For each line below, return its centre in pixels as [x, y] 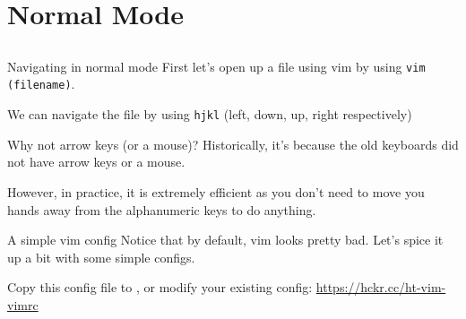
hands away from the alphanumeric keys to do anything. [162, 209]
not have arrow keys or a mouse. [96, 162]
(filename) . [41, 84]
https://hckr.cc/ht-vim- [381, 287]
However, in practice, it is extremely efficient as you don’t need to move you [216, 191]
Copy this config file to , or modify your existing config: [160, 287]
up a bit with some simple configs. [101, 257]
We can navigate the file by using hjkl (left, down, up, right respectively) [210, 114]
